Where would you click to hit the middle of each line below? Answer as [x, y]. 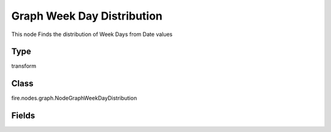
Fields [23, 116]
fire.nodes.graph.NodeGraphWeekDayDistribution [74, 98]
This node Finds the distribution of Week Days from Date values [92, 34]
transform [24, 66]
